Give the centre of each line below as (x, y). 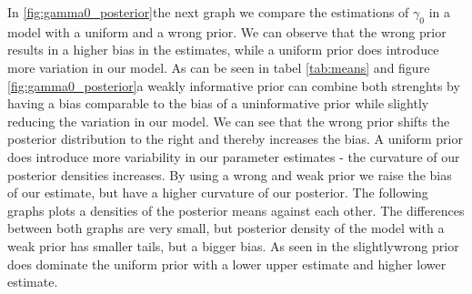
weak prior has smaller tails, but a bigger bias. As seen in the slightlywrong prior (233, 245)
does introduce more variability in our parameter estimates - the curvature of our (234, 156)
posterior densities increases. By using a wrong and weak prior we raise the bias (230, 174)
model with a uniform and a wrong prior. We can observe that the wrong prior (227, 31)
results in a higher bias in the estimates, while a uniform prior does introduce (223, 50)
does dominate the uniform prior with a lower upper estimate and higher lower (227, 264)
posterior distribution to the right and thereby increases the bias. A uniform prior (235, 139)
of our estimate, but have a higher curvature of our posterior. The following (218, 193)
